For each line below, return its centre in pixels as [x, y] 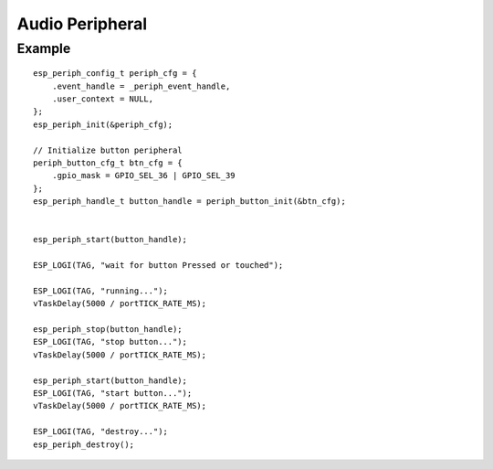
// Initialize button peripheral [108, 150]
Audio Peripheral [82, 24]
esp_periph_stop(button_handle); [108, 330]
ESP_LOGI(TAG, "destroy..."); [101, 432]
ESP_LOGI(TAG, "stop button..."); [110, 342]
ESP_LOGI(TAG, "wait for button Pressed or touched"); [158, 266]
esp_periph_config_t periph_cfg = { [115, 74]
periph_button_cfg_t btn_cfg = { [108, 163]
